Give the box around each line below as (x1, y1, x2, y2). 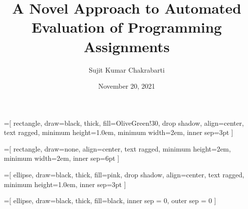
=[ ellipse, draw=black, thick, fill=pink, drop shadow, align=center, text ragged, (4, 170, 245, 180)
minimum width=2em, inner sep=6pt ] (4, 153, 119, 163)
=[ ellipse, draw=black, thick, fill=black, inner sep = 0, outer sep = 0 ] (4, 195, 216, 206)
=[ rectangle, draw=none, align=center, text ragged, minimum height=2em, (4, 143, 231, 153)
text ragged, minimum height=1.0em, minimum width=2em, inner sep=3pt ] (4, 127, 233, 137)
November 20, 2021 (98, 81, 155, 91)
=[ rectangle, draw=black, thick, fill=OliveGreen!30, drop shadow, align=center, (4, 117, 244, 128)
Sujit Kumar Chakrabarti (89, 64, 165, 75)
